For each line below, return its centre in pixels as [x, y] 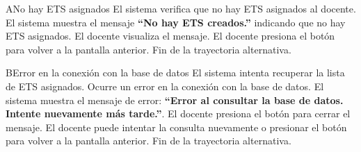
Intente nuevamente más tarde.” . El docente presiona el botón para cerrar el [178, 113]
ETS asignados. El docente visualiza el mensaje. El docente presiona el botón [170, 36]
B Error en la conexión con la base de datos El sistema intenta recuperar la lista [175, 73]
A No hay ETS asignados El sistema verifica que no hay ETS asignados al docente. [181, 8]
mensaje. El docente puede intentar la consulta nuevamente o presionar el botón [176, 127]
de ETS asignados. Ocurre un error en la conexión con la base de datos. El [165, 86]
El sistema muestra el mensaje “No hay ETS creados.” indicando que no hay [176, 22]
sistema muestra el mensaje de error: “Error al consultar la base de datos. [175, 100]
